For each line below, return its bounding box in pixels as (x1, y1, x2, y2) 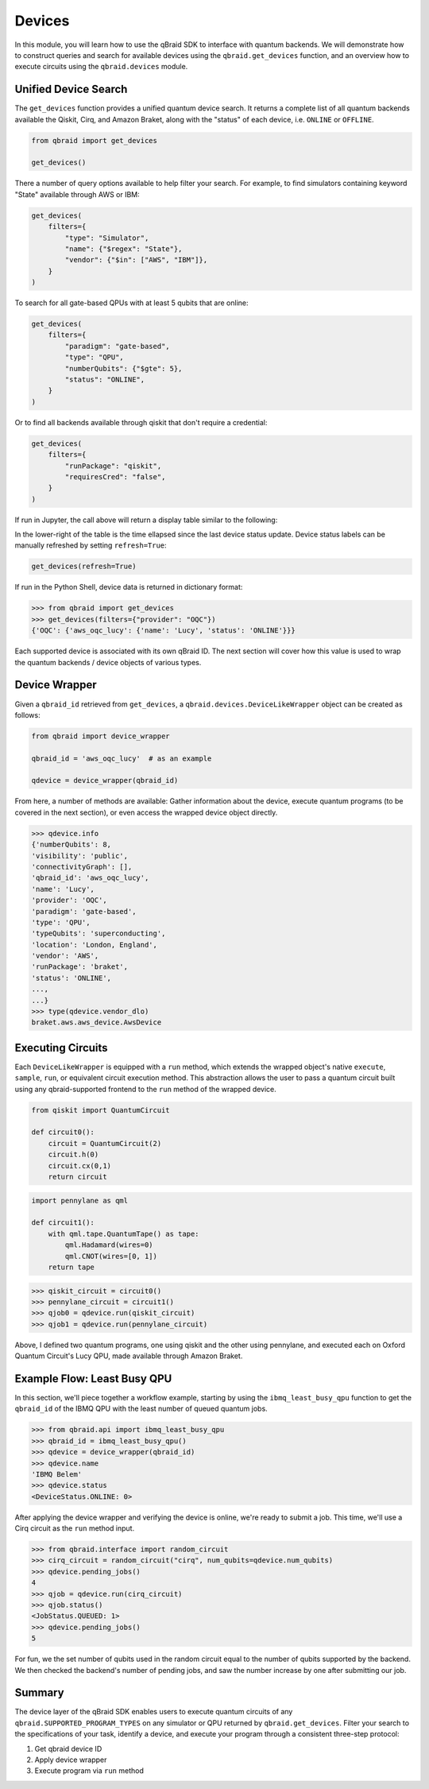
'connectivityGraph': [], (31, 862, 133, 871)
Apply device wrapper (34, 1755, 107, 1764)
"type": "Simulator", (64, 233, 149, 242)
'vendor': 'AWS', (31, 951, 99, 961)
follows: (14, 710, 41, 719)
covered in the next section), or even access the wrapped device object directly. (14, 807, 278, 817)
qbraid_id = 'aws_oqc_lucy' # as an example (31, 753, 212, 763)
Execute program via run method (34, 1766, 145, 1775)
